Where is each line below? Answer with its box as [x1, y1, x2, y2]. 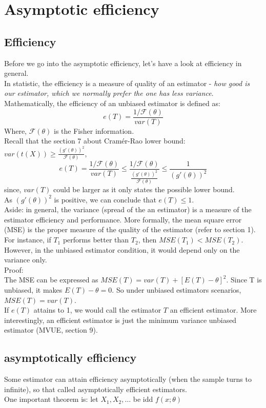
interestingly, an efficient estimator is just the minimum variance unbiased [4, 314, 237, 325]
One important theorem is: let [4, 394, 98, 404]
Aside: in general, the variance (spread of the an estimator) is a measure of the [4, 204, 252, 215]
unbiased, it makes [4, 284, 63, 295]
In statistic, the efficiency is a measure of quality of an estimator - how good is [4, 77, 250, 88]
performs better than [63, 234, 129, 245]
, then [138, 234, 157, 245]
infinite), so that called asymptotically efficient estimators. [4, 383, 187, 394]
